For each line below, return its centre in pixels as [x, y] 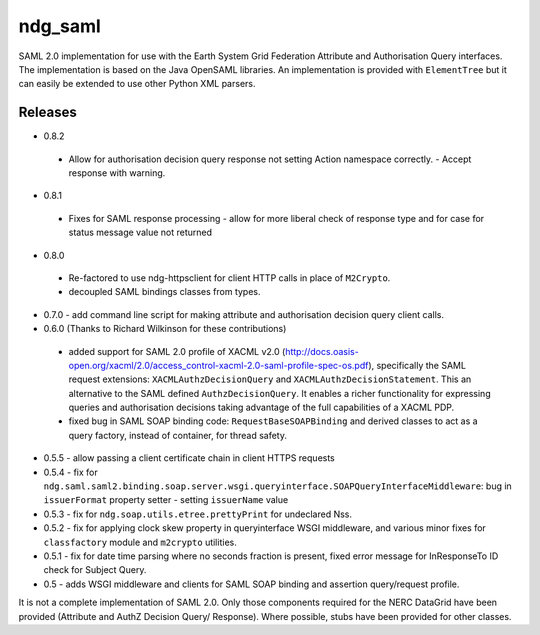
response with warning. [117, 173]
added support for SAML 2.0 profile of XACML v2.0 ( [177, 351]
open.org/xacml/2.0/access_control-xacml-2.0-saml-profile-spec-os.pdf [218, 365]
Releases [47, 112]
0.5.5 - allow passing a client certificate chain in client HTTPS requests [189, 458]
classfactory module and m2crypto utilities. [140, 542]
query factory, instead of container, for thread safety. [177, 435]
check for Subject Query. [95, 570]
